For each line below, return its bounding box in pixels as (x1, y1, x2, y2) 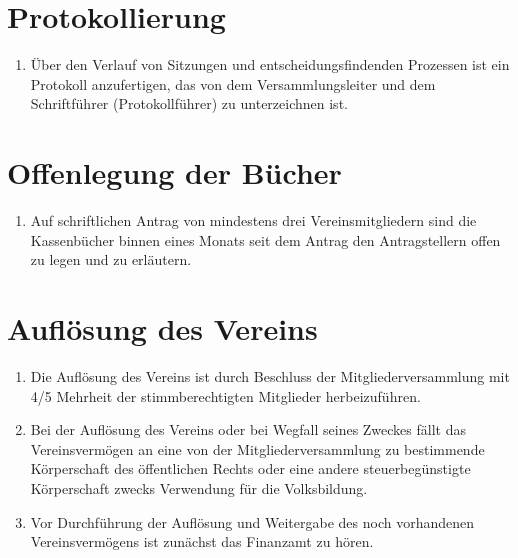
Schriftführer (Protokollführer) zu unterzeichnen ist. (30, 93, 348, 114)
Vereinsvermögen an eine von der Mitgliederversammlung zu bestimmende (30, 438, 485, 459)
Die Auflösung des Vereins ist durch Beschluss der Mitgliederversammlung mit (30, 365, 510, 386)
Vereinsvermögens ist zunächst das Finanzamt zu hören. (30, 531, 374, 552)
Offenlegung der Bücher (7, 152, 342, 193)
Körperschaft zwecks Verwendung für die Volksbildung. (30, 477, 368, 498)
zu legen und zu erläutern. (30, 249, 192, 270)
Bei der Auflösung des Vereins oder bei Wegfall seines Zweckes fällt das (30, 419, 466, 440)
